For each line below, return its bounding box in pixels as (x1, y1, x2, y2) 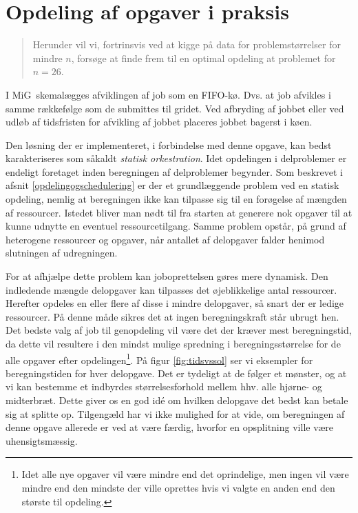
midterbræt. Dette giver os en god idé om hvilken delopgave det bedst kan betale (6, 393, 348, 408)
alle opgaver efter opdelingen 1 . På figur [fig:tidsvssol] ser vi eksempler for (6, 350, 313, 367)
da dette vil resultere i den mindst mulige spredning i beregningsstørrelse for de (6, 336, 341, 350)
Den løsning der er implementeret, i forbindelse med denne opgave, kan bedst (6, 137, 332, 152)
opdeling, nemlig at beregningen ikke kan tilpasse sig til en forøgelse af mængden (6, 192, 347, 206)
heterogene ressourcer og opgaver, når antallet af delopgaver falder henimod (6, 232, 325, 246)
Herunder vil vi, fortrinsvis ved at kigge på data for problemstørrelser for (32, 37, 341, 52)
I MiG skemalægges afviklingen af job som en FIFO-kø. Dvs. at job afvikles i (6, 87, 331, 101)
